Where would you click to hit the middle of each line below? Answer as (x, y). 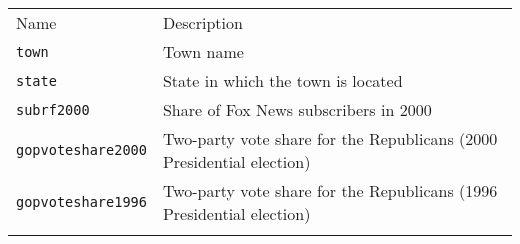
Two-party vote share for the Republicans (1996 (330, 190)
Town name (203, 51)
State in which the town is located (282, 80)
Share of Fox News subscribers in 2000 (297, 109)
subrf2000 (53, 109)
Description (202, 22)
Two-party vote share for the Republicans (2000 (330, 138)
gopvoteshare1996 (81, 202)
